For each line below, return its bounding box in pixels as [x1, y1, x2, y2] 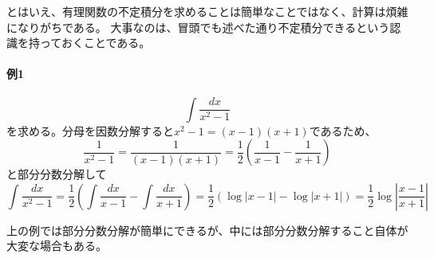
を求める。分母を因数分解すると [6, 122, 174, 139]
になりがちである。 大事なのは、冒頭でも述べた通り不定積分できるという [6, 18, 390, 35]
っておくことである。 [39, 34, 151, 51]
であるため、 [309, 122, 377, 139]
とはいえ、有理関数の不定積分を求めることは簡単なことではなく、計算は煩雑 [6, 3, 408, 19]
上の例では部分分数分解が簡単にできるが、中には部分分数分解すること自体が [6, 221, 408, 238]
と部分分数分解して [6, 166, 107, 182]
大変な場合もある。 [6, 237, 107, 254]
